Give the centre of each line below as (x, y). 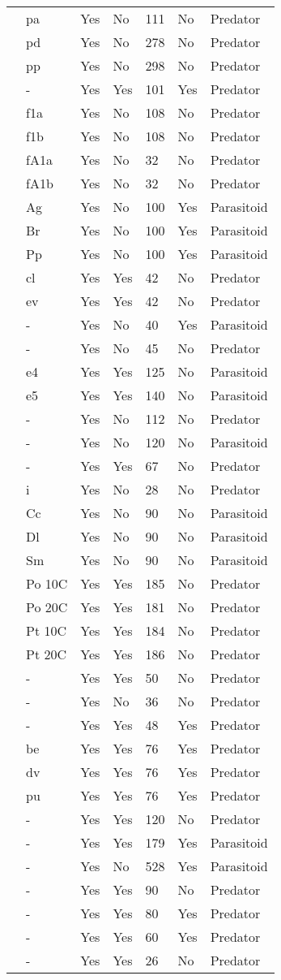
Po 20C (47, 607)
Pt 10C (47, 630)
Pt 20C (47, 654)
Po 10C (47, 583)
